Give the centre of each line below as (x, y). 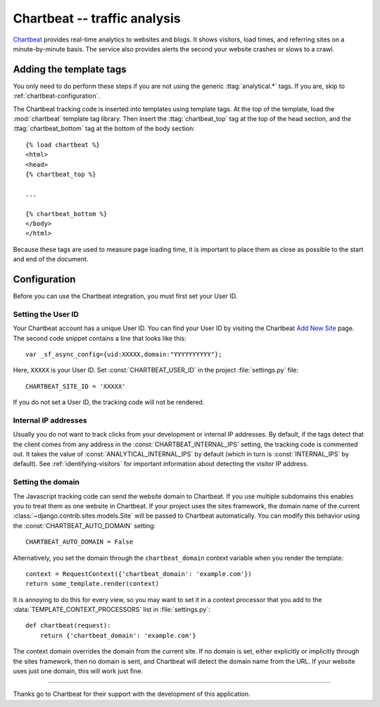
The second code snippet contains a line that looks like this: (100, 338)
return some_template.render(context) (93, 584)
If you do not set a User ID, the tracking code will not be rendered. (109, 402)
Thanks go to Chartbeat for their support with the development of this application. (132, 694)
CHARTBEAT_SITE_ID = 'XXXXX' (76, 386)
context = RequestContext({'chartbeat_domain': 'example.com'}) (139, 574)
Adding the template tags (70, 69)
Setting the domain (46, 482)
